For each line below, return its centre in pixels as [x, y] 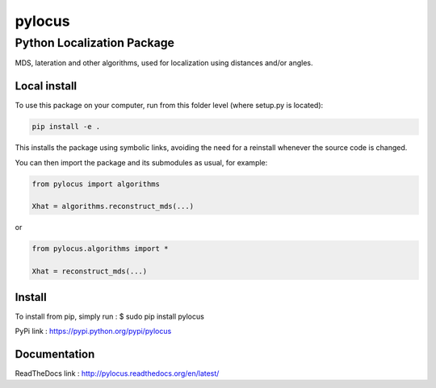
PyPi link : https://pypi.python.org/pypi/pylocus [93, 332]
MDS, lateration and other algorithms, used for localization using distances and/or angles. [164, 63]
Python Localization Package [95, 43]
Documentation [55, 354]
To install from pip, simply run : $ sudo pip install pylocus [110, 316]
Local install [46, 86]
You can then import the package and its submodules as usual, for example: [141, 162]
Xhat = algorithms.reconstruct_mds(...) [113, 207]
